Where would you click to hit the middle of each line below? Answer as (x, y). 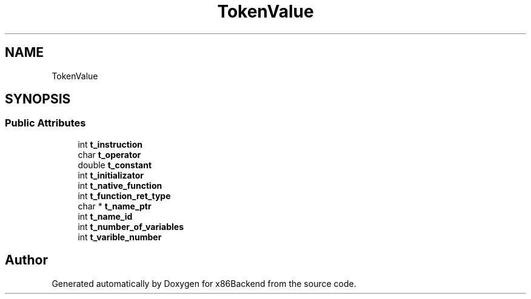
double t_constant (115, 165)
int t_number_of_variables (131, 226)
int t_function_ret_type (124, 195)
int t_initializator (111, 175)
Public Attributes (45, 123)
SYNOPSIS (38, 99)
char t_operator (109, 154)
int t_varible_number (120, 237)
